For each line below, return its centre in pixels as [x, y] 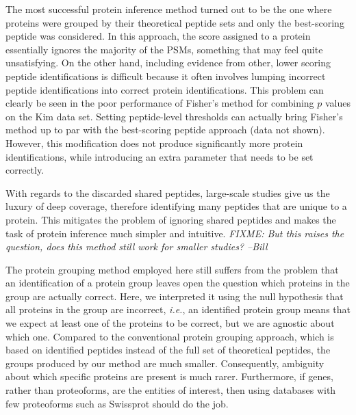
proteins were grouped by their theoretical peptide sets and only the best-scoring [175, 22]
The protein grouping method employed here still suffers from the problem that [172, 269]
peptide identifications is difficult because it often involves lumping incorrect [166, 76]
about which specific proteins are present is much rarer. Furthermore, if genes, [169, 376]
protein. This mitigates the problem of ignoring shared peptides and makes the [171, 219]
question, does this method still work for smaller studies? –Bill [137, 246]
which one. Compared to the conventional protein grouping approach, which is [170, 336]
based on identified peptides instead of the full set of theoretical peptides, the [168, 350]
